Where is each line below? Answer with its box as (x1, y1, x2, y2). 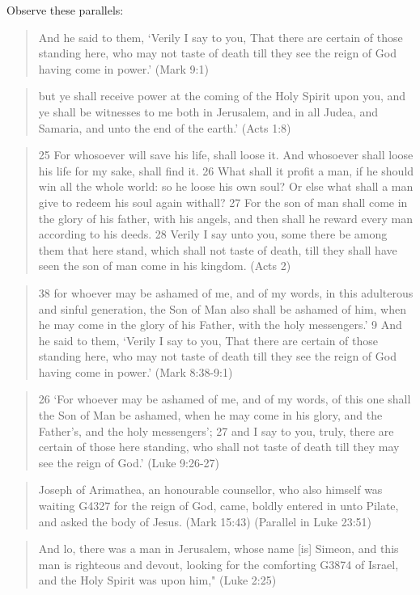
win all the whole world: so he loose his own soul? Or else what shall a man (38, 178, 414, 195)
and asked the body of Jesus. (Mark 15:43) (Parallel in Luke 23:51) (38, 513, 371, 530)
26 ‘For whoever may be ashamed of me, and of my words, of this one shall (38, 390, 411, 407)
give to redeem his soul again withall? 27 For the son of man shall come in (38, 193, 408, 210)
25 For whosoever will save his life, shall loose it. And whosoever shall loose (38, 146, 414, 163)
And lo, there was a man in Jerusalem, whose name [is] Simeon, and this (38, 540, 399, 557)
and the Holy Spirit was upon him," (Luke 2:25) (38, 572, 277, 589)
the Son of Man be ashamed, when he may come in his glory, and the (38, 407, 383, 424)
